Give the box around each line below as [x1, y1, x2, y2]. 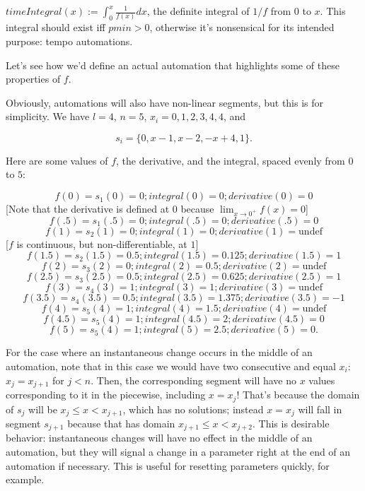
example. [6, 472, 45, 487]
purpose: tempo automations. [6, 33, 133, 48]
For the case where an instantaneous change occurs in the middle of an [6, 345, 313, 360]
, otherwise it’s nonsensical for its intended [149, 20, 335, 35]
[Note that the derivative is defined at [6, 201, 170, 216]
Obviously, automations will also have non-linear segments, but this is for [6, 95, 324, 110]
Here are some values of [6, 153, 108, 167]
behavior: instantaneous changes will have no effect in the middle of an [6, 430, 313, 445]
